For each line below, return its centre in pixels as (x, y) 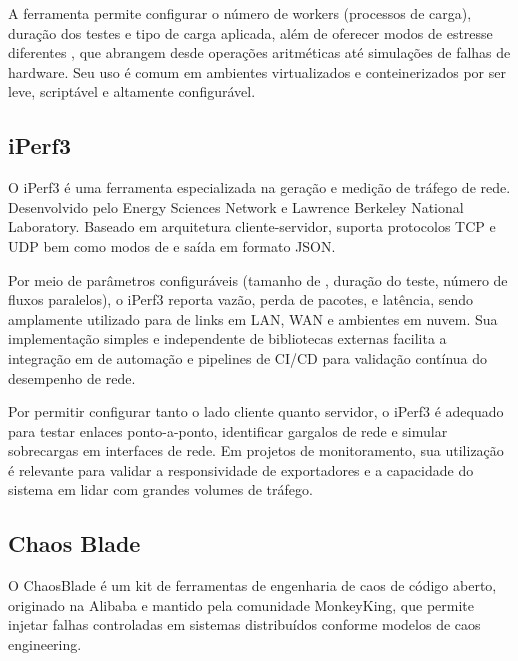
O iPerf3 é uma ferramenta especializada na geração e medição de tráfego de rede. (259, 187)
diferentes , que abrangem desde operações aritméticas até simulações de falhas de (259, 52)
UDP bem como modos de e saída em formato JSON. (172, 245)
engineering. (45, 644)
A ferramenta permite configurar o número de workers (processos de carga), (240, 13)
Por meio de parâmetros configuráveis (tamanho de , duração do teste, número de (258, 279)
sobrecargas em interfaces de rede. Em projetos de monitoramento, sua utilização (256, 450)
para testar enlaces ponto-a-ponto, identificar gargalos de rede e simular (228, 430)
